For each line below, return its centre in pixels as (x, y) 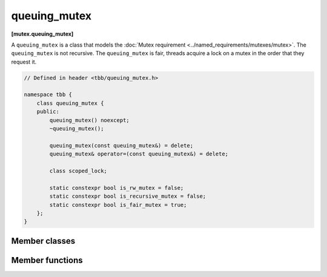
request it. (24, 62)
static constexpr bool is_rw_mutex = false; (117, 188)
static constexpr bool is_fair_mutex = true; (118, 205)
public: (48, 112)
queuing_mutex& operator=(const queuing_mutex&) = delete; (139, 154)
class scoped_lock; (78, 171)
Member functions (47, 260)
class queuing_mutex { (70, 103)
